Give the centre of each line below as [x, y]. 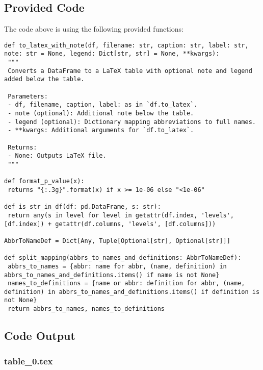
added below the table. [44, 79]
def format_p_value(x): [44, 181]
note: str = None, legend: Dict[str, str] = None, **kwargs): [112, 54]
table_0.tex [29, 361]
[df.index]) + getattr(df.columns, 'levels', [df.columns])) [110, 224]
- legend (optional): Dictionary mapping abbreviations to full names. [132, 122]
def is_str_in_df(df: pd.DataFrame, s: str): [83, 207]
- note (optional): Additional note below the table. [101, 114]
